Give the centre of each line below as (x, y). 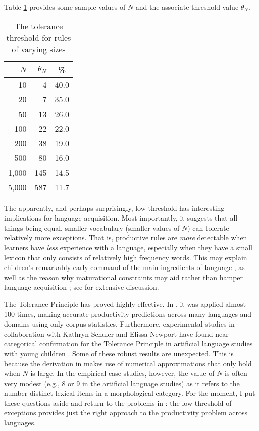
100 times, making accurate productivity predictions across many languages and (128, 314)
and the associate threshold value (187, 7)
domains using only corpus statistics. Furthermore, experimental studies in (119, 324)
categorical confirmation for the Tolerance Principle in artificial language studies (128, 343)
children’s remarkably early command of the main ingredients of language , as (124, 267)
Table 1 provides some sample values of (65, 7)
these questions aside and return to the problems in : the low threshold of (118, 402)
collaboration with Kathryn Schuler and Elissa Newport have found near (116, 333)
